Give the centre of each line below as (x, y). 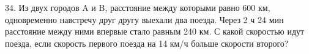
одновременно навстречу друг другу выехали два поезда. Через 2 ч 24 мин (144, 19)
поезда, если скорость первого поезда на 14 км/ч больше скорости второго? (147, 43)
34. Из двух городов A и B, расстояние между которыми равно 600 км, (138, 7)
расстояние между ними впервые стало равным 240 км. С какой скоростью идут (155, 31)
